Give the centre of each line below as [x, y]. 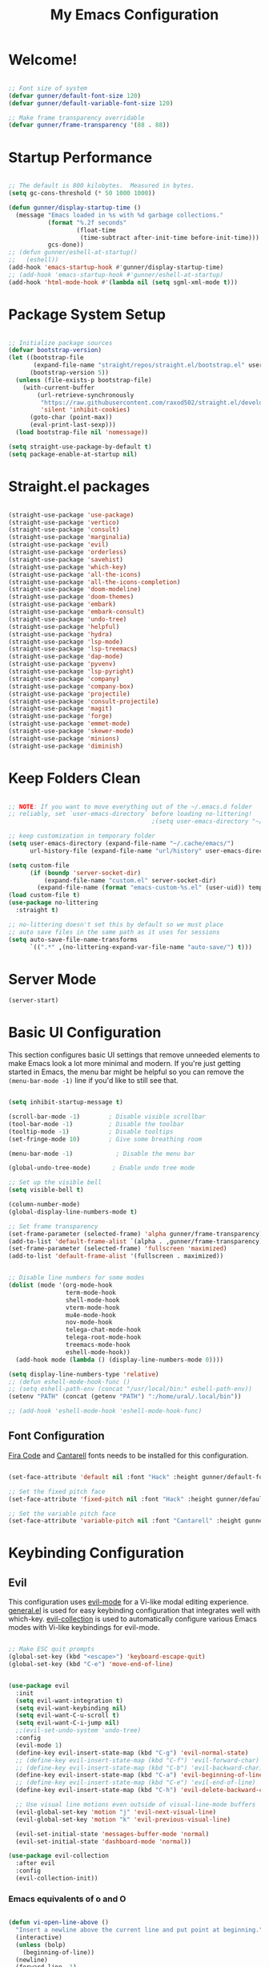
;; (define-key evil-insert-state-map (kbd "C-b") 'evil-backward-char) [139, 1768]
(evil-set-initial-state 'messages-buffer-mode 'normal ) [112, 1834]
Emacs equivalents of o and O [67, 1899]
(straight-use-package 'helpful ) [64, 627]
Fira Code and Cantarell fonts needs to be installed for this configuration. [128, 1455]
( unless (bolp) [41, 1945]
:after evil [36, 1864]
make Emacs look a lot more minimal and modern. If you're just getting [124, 1064]
